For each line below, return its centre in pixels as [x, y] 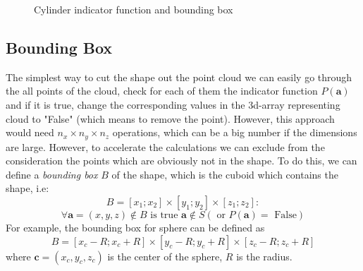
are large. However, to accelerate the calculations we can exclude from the [165, 146]
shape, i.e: [27, 188]
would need [30, 132]
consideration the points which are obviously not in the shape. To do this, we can [181, 161]
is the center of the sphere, [165, 256]
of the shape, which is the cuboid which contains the [225, 174]
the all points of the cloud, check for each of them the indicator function [162, 91]
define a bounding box [52, 174]
